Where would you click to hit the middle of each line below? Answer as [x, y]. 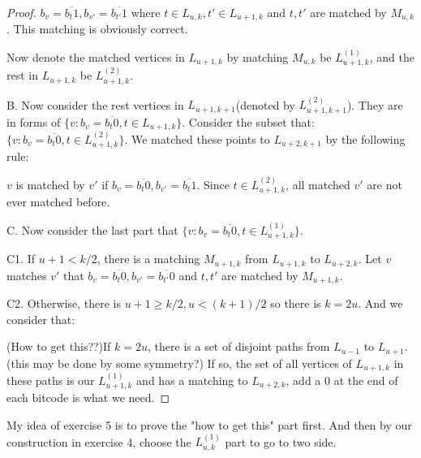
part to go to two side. [281, 441]
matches [27, 275]
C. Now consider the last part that [92, 229]
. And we [380, 303]
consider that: [41, 319]
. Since [213, 184]
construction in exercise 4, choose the [99, 441]
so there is [296, 303]
